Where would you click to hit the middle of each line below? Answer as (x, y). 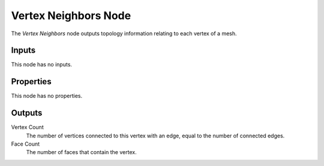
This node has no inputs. (41, 64)
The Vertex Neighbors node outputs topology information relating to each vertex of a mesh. (124, 33)
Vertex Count (28, 127)
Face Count (25, 144)
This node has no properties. (47, 96)
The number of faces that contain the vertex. (82, 152)
